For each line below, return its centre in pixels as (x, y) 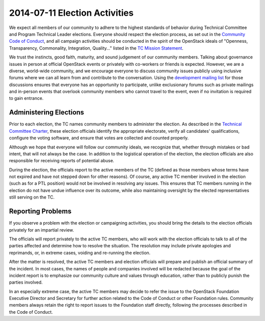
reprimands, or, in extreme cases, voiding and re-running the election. (80, 253)
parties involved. (26, 282)
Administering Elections (47, 112)
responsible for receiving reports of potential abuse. (62, 161)
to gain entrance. (26, 98)
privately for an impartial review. (41, 230)
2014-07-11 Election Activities (71, 13)
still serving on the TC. (32, 197)
